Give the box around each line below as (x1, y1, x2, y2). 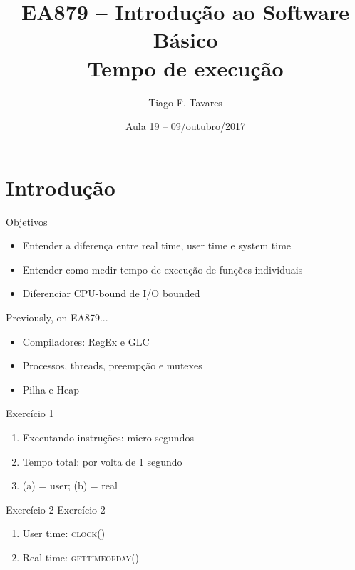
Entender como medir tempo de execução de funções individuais (22, 261, 303, 276)
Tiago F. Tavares (148, 94, 222, 109)
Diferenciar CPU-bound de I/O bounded (22, 286, 200, 301)
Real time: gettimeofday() (22, 549, 140, 564)
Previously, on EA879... (6, 310, 108, 324)
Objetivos (6, 214, 48, 229)
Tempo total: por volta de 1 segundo (22, 454, 182, 469)
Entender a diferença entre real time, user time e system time (22, 238, 292, 253)
